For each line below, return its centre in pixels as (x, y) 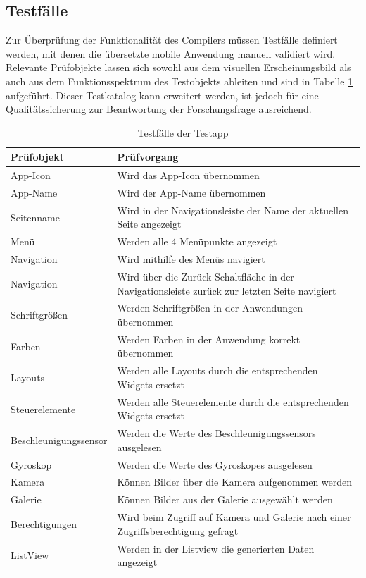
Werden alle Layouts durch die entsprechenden (217, 370)
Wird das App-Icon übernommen (188, 175)
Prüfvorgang (148, 157)
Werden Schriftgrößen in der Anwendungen (210, 308)
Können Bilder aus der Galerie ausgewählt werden (225, 499)
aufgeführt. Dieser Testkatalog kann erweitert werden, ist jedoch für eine (162, 95)
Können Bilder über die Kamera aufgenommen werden (235, 482)
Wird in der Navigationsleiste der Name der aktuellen (233, 210)
